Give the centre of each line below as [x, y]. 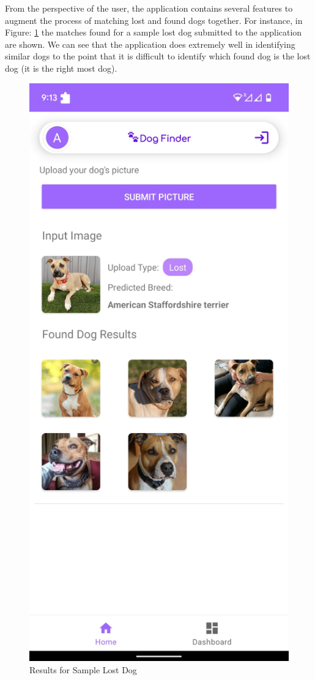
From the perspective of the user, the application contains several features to [149, 8]
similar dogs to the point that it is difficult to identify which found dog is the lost [158, 56]
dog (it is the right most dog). [61, 68]
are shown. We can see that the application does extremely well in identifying [150, 44]
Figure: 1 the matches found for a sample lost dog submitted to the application [154, 32]
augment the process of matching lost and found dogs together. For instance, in [154, 20]
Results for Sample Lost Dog [83, 670]
